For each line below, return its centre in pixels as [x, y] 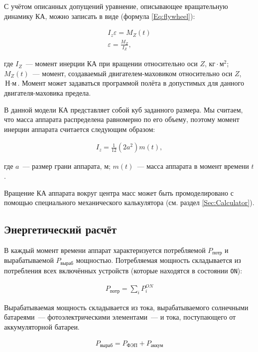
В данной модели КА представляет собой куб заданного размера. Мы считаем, [124, 109]
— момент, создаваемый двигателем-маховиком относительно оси [132, 73]
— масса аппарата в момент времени [193, 166]
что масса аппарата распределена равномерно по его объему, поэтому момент [122, 119]
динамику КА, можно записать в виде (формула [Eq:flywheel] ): [100, 16]
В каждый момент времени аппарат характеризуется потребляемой [105, 250]
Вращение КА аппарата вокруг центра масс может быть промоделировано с [119, 192]
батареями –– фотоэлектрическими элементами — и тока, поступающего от [120, 317]
